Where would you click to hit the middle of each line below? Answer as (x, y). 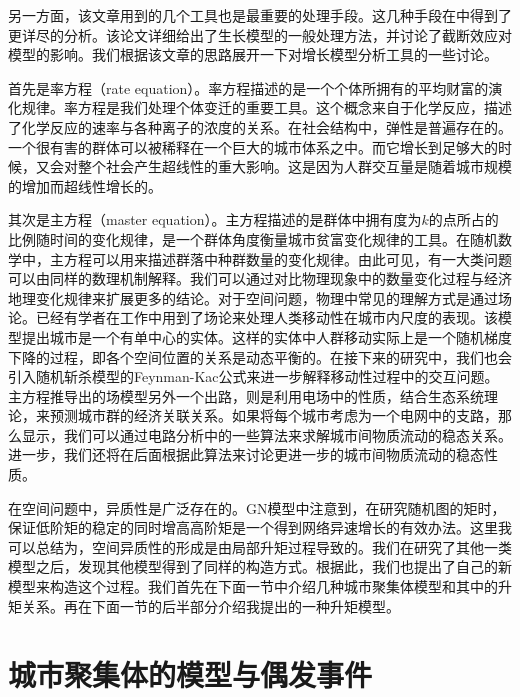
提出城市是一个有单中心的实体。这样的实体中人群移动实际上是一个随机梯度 (266, 336)
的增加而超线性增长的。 (85, 185)
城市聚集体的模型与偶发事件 (190, 674)
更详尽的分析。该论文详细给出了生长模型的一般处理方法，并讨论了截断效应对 (260, 34)
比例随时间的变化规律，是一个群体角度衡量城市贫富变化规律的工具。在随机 (253, 238)
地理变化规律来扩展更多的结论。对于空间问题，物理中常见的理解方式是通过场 (260, 297)
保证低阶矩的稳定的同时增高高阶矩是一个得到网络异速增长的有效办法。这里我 (260, 527)
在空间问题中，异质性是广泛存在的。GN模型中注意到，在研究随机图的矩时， (257, 507)
